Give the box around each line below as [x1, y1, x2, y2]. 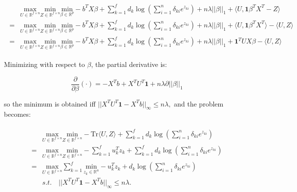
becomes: [4, 109, 31, 119]
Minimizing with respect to [4, 59, 85, 69]
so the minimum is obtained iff [4, 98, 96, 108]
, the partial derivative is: [91, 59, 167, 69]
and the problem [174, 98, 224, 108]
